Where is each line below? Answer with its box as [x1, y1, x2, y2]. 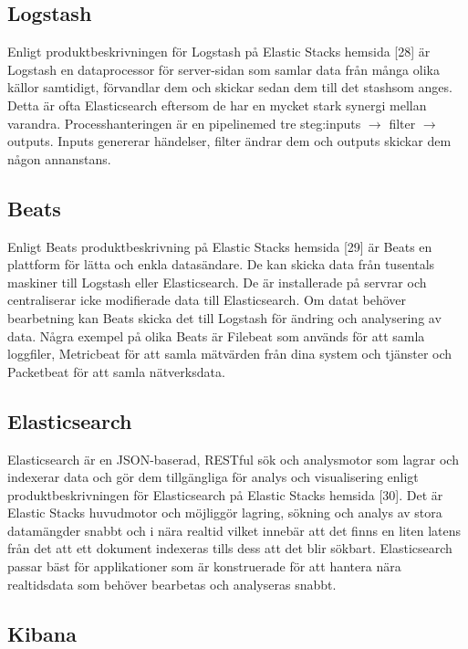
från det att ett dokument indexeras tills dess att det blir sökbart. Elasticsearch [7, 539, 452, 558]
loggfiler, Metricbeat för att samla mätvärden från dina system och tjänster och [7, 344, 452, 363]
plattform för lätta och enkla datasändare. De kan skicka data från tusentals [7, 255, 435, 274]
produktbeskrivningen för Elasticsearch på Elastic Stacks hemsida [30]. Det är [7, 485, 443, 504]
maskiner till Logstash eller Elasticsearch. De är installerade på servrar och [7, 272, 427, 291]
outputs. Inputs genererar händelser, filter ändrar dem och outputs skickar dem [7, 131, 452, 151]
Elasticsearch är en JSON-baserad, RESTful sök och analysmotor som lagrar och [7, 449, 459, 468]
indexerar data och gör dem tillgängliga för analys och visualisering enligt [7, 467, 419, 487]
